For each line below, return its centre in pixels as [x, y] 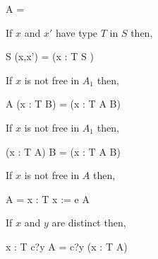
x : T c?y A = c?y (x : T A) [67, 246]
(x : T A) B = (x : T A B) [63, 151]
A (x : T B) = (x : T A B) [63, 104]
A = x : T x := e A [48, 198]
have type [77, 32]
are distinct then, [89, 223]
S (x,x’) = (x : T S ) [50, 56]
